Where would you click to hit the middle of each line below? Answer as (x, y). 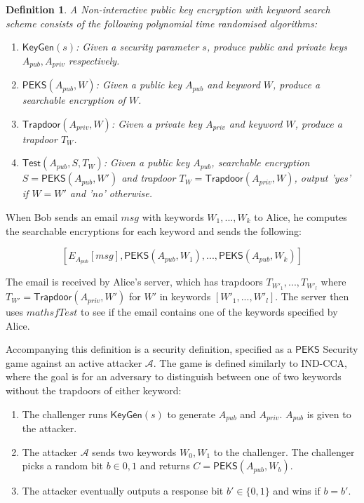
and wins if (297, 491)
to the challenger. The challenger (284, 451)
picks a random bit (63, 465)
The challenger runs (65, 414)
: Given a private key (156, 123)
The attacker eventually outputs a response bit (123, 491)
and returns (165, 465)
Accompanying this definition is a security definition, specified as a (149, 349)
